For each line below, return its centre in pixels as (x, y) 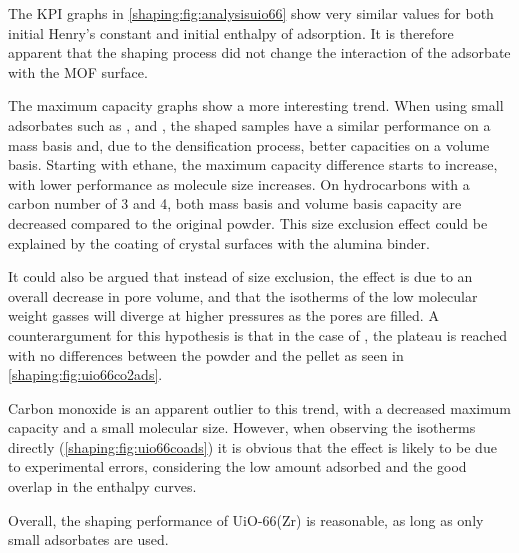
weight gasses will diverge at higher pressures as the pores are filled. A (223, 315)
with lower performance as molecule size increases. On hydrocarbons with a (239, 183)
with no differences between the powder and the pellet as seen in (206, 354)
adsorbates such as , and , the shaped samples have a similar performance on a (249, 124)
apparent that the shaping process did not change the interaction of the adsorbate (259, 52)
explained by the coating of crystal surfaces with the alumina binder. (219, 242)
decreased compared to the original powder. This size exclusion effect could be (248, 222)
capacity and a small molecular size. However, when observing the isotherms (242, 427)
